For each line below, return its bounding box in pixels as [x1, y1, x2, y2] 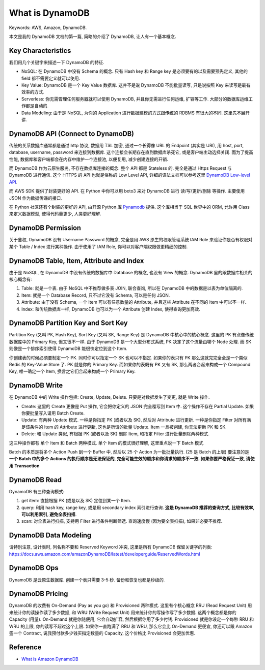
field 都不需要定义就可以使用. [21, 75, 80, 81]
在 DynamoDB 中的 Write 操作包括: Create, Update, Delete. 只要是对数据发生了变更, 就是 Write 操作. [9, 394, 210, 400]
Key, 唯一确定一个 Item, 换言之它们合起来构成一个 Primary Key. [9, 368, 136, 374]
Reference [9, 643, 42, 651]
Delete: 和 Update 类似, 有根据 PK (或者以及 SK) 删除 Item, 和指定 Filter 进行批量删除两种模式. [21, 431, 210, 437]
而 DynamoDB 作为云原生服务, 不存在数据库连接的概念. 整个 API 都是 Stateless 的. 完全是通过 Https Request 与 [9, 165, 232, 171]
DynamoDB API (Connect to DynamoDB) [9, 129, 134, 138]
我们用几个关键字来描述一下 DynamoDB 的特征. [9, 59, 105, 65]
